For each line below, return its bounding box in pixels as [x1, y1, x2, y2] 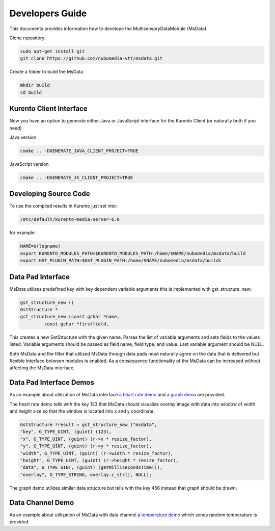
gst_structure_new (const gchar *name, [20, 314, 120, 320]
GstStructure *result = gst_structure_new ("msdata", [20, 422, 157, 428]
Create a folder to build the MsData [9, 69, 84, 75]
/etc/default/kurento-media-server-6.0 [20, 217, 120, 222]
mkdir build [20, 82, 50, 88]
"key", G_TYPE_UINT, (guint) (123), [20, 429, 112, 435]
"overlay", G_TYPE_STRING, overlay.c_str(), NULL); [20, 472, 152, 477]
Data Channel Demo [9, 498, 74, 507]
